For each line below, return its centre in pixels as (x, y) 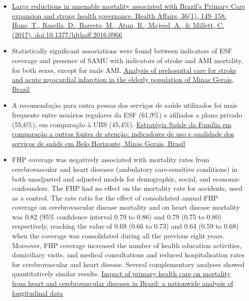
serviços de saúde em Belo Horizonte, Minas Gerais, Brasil (99, 143)
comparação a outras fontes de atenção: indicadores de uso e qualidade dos (123, 134)
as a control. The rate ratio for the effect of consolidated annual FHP (115, 197)
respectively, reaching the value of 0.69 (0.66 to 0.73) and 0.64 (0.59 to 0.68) (125, 226)
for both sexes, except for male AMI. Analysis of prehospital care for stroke (124, 70)
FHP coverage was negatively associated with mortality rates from (111, 159)
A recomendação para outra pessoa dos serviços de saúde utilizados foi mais (125, 105)
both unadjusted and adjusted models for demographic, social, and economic (126, 178)
